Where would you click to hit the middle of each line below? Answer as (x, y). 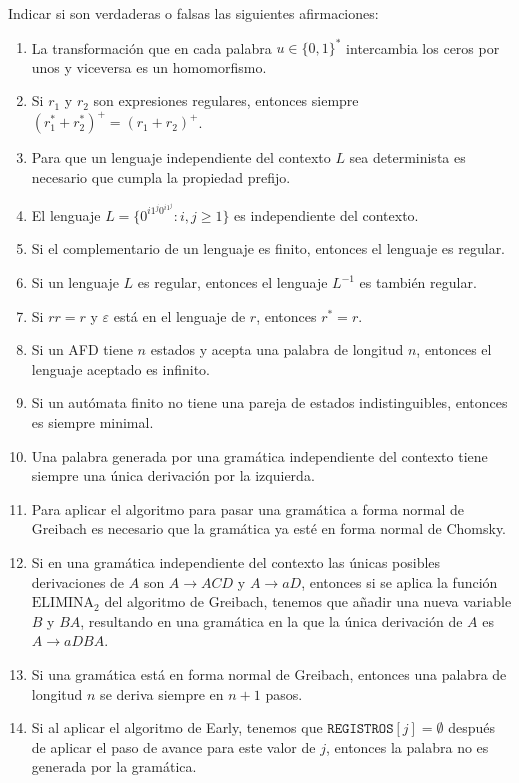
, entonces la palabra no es (407, 746)
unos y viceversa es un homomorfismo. (149, 66)
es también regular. (418, 282)
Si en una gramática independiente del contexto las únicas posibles (236, 562)
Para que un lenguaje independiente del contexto (181, 157)
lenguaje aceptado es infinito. (121, 368)
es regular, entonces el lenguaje (232, 282)
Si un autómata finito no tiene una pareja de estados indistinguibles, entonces (269, 402)
